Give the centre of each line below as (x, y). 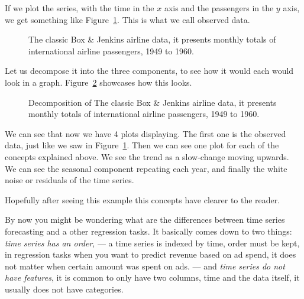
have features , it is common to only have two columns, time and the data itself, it (152, 277)
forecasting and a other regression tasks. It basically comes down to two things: (148, 231)
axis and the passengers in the (219, 8)
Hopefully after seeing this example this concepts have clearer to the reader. (143, 199)
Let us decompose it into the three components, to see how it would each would (149, 71)
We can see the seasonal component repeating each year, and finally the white (146, 168)
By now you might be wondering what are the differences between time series (145, 220)
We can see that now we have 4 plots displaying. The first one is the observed (145, 133)
